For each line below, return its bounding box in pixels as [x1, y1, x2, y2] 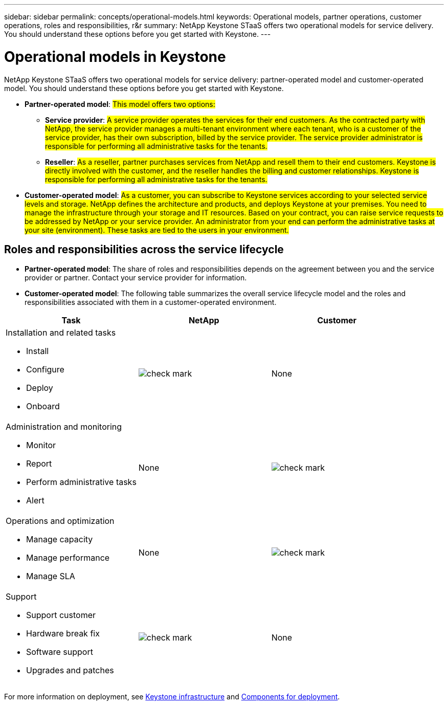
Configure [26, 364, 64, 375]
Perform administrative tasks [26, 477, 137, 488]
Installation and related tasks [6, 327, 116, 338]
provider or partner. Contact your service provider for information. [25, 273, 247, 282]
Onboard [26, 401, 60, 412]
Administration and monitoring [6, 422, 122, 432]
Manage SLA [26, 571, 75, 582]
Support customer [26, 610, 96, 621]
